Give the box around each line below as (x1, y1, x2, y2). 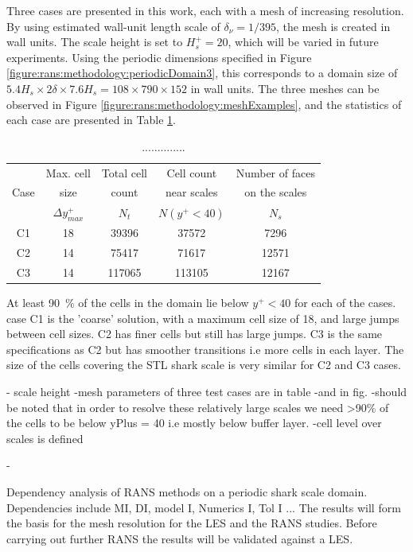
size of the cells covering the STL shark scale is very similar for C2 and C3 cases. (6, 356, 401, 373)
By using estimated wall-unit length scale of (6, 17, 220, 34)
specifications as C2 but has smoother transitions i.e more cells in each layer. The (6, 340, 404, 357)
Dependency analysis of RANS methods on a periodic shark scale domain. (6, 484, 368, 500)
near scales (166, 184, 218, 200)
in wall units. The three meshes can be (190, 80, 380, 96)
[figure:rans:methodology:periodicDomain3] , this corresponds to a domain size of (6, 64, 398, 81)
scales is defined (6, 430, 84, 446)
